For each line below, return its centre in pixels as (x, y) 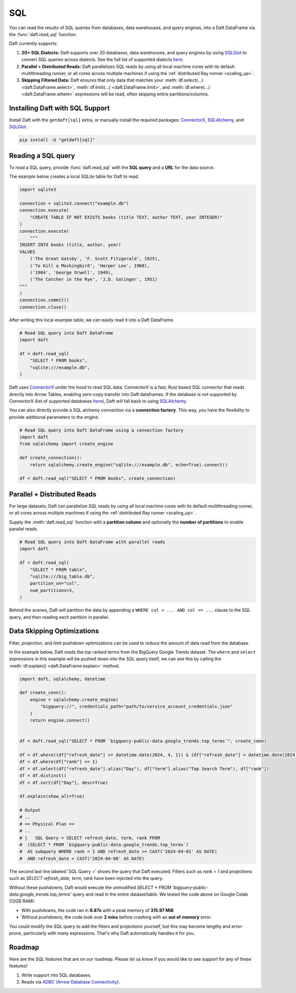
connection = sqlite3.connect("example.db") (74, 203)
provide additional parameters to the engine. (54, 417)
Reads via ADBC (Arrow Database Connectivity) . (71, 982)
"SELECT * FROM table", (58, 570)
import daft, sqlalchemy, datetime (62, 679)
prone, (16, 933)
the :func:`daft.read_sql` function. (43, 34)
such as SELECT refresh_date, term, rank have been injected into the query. (86, 878)
